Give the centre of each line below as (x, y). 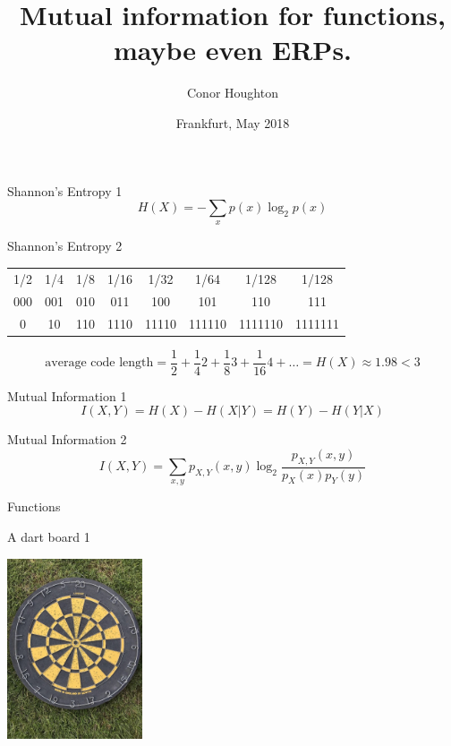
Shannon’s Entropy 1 (65, 190)
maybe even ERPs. (233, 50)
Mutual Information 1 (67, 395)
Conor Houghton (233, 93)
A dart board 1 (49, 537)
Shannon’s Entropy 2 (65, 246)
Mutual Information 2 (67, 439)
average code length (99, 363)
